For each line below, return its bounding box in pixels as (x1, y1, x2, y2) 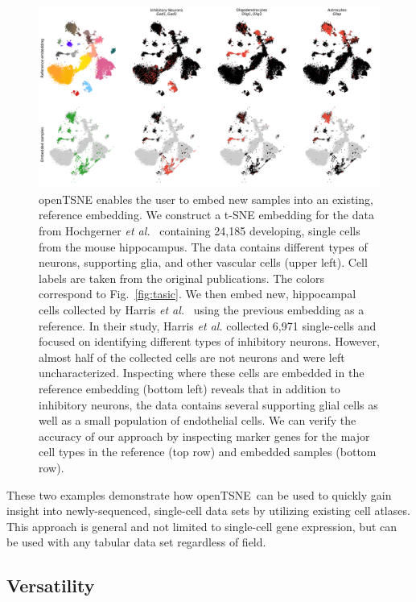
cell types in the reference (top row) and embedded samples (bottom (39, 443, 377, 460)
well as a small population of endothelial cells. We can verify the (39, 412, 356, 429)
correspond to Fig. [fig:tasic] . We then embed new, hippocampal (39, 285, 356, 302)
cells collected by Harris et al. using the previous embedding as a (39, 301, 365, 318)
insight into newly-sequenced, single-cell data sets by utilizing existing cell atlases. (6, 502, 410, 519)
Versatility (6, 573, 95, 598)
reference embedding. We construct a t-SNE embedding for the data (39, 206, 374, 223)
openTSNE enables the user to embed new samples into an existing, (39, 190, 373, 207)
